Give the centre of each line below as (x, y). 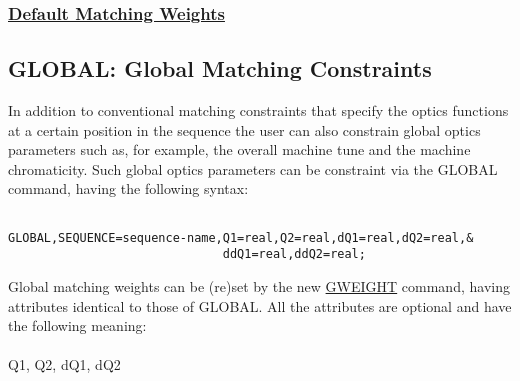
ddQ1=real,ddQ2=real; (294, 254)
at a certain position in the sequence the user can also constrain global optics (244, 129)
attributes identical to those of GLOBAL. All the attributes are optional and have (260, 305)
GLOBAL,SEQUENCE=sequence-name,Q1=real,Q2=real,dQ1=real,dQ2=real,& (241, 237)
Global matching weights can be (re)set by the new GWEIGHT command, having (259, 285)
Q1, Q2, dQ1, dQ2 (64, 364)
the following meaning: (77, 325)
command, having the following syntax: (128, 188)
